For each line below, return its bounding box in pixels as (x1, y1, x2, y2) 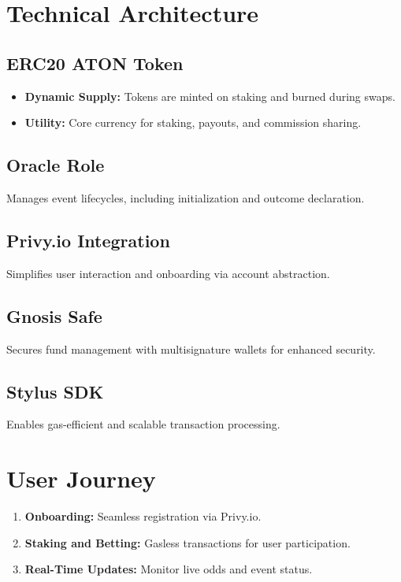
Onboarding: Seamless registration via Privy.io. (24, 508, 262, 525)
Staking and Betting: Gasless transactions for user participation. (24, 534, 351, 550)
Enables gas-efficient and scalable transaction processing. (6, 416, 280, 432)
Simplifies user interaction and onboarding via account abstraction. (6, 265, 330, 281)
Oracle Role (6, 153, 105, 177)
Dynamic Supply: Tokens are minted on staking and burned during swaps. (24, 87, 395, 104)
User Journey (6, 462, 156, 495)
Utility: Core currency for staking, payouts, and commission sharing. (24, 114, 362, 131)
